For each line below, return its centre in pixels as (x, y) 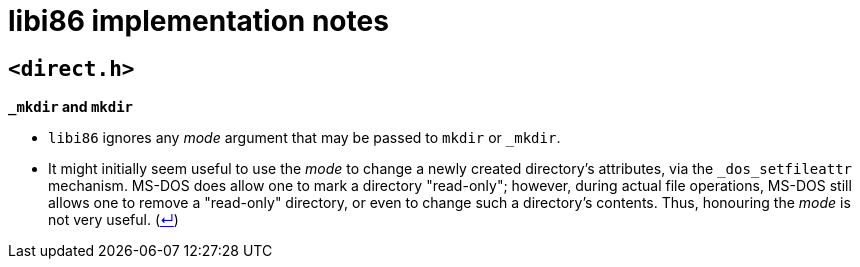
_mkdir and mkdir (71, 107)
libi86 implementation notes (198, 21)
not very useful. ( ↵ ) (113, 220)
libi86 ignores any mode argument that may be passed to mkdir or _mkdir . (304, 138)
